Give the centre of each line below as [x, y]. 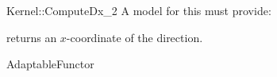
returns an [32, 37]
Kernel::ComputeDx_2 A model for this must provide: [139, 10]
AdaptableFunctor [50, 64]
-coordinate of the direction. [135, 37]
